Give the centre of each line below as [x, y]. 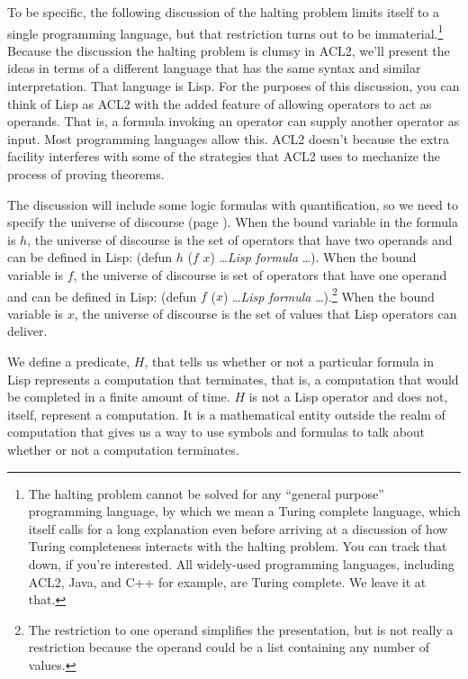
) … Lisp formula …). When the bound [313, 257]
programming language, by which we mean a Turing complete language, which [244, 511]
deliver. [27, 331]
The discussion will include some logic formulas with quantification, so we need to [233, 204]
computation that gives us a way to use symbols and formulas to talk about [216, 432]
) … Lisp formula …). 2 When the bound [328, 294]
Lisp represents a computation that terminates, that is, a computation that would [233, 379]
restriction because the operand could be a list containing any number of [229, 647]
